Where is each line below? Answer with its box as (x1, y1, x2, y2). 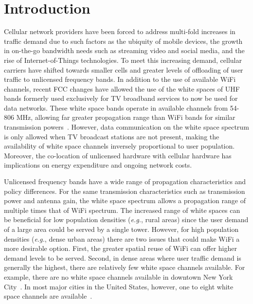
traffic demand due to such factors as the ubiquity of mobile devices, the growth (4, 36, 243, 46)
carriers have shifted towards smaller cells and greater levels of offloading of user (4, 64, 243, 75)
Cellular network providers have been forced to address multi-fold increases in (4, 26, 235, 37)
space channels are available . (4, 291, 92, 301)
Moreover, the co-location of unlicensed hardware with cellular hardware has (4, 150, 232, 160)
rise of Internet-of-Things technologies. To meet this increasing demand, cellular (4, 55, 242, 65)
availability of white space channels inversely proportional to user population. (4, 141, 235, 151)
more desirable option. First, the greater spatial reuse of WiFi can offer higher (4, 243, 237, 253)
